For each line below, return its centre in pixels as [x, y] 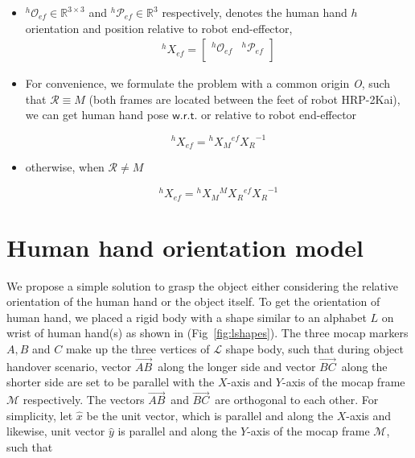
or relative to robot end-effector [279, 115]
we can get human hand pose [97, 115]
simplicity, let [40, 415]
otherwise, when [65, 166]
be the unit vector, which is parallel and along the [210, 415]
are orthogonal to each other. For [297, 400]
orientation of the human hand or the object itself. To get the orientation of [193, 301]
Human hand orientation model [185, 247]
